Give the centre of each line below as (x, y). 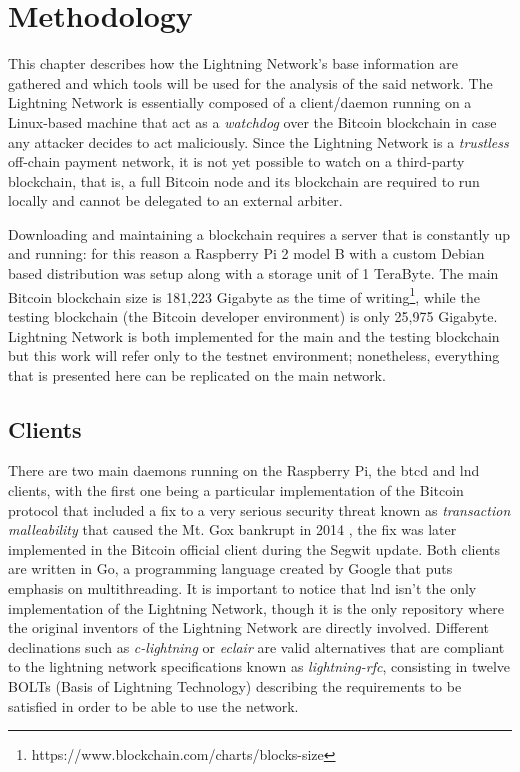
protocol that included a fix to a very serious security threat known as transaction (259, 509)
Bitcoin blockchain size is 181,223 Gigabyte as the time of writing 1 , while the (244, 295)
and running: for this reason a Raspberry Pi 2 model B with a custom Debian (246, 253)
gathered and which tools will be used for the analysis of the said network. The (250, 82)
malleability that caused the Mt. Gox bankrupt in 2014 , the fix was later (232, 529)
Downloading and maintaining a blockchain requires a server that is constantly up (259, 233)
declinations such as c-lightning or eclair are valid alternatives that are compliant (256, 646)
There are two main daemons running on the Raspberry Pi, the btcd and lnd (244, 470)
